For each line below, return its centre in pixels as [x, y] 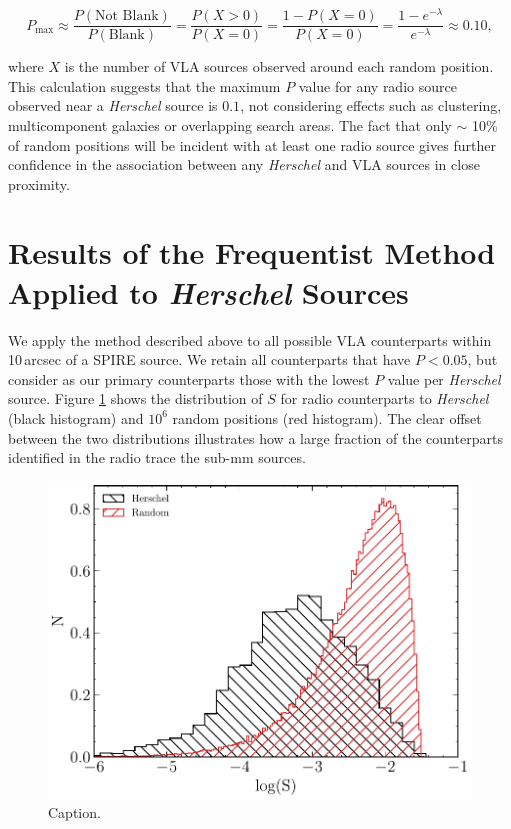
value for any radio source [377, 85]
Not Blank [126, 16]
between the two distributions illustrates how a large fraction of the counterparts [255, 437]
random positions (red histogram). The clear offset [327, 417]
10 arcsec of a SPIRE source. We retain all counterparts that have [209, 359]
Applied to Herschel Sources [208, 292]
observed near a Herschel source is [113, 105]
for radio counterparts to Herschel [384, 398]
